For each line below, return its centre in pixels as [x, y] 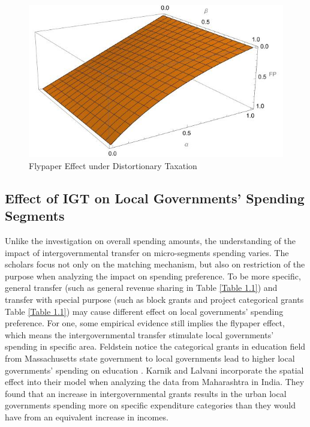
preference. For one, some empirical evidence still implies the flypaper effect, [145, 323]
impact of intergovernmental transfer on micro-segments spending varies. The [147, 252]
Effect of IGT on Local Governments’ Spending [155, 198]
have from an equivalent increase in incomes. [87, 417]
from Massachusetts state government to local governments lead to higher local [150, 358]
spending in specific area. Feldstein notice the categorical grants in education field [155, 346]
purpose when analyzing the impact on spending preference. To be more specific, [153, 276]
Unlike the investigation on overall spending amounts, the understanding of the [150, 241]
